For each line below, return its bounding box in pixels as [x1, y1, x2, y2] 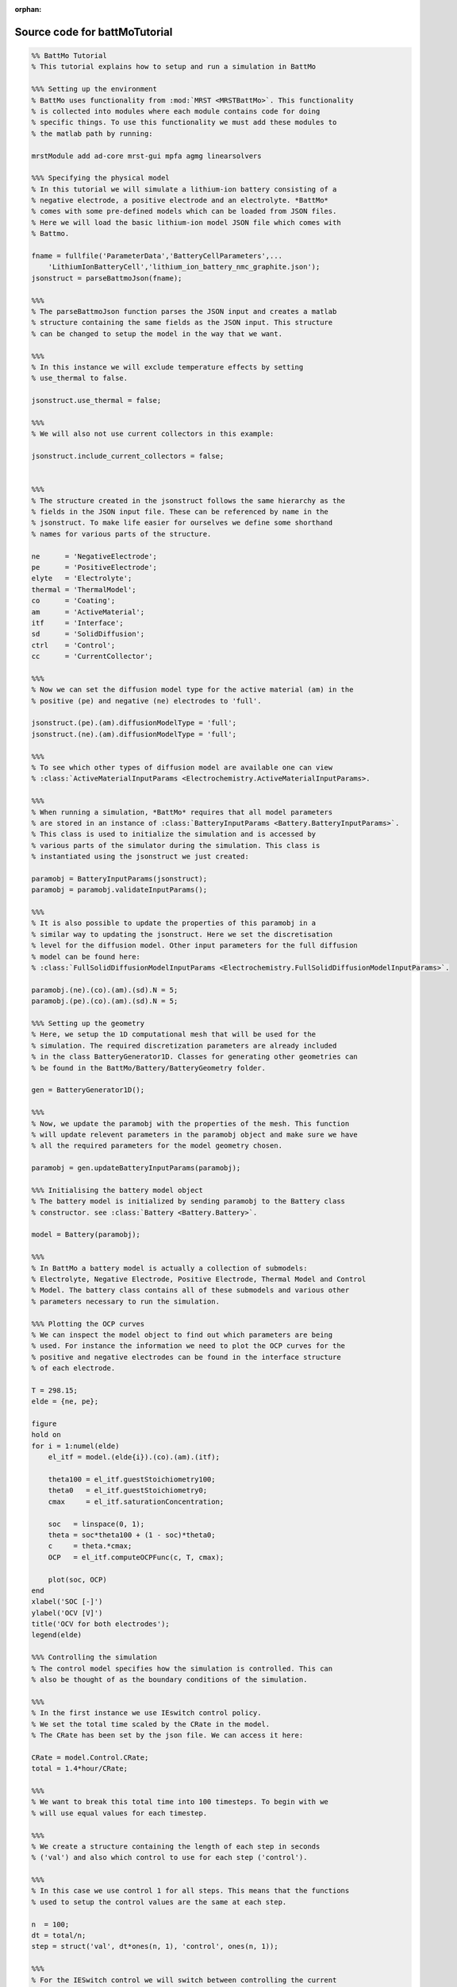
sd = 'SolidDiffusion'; [31, 629, 145, 639]
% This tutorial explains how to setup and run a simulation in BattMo [31, 62, 317, 72]
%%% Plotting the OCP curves [31, 1319, 145, 1328]
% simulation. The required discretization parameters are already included [31, 1041, 337, 1050]
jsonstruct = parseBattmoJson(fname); [31, 273, 182, 282]
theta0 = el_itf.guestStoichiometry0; [48, 1486, 208, 1495]
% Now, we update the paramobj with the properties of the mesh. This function [31, 1119, 350, 1128]
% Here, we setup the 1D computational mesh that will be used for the [31, 1030, 317, 1039]
